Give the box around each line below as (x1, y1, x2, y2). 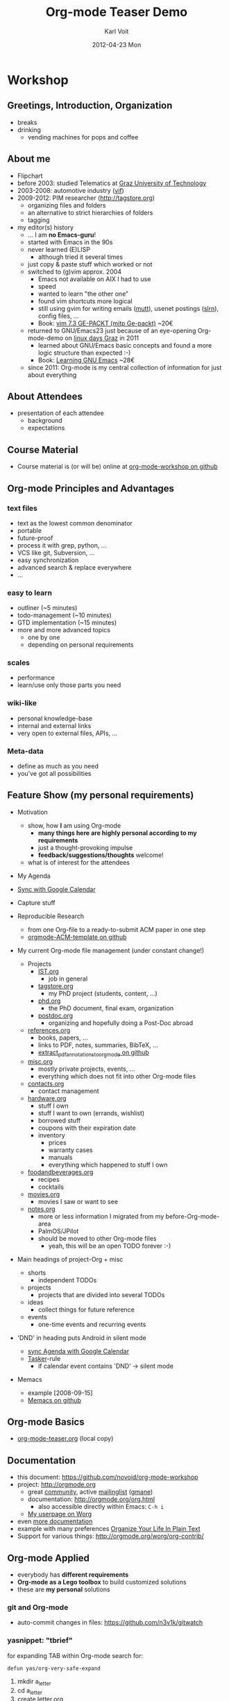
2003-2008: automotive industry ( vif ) (17, 186, 125, 194)
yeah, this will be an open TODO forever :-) (48, 1242, 171, 1250)
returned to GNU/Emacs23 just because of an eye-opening (27, 326, 196, 335)
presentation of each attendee (17, 409, 104, 417)
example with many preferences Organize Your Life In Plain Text (17, 1525, 201, 1533)
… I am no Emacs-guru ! (27, 230, 96, 239)
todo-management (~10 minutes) (17, 611, 112, 620)
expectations (27, 424, 65, 432)
